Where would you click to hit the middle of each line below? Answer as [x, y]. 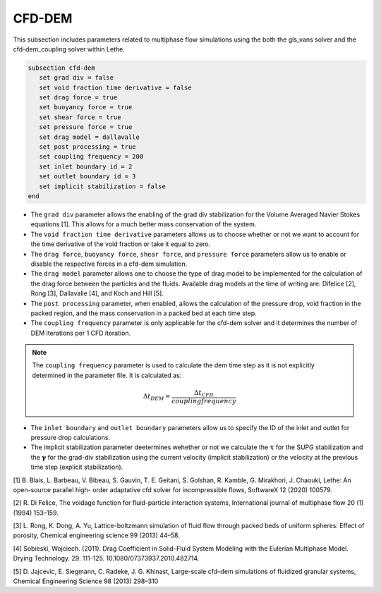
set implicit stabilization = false [102, 186]
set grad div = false [77, 78]
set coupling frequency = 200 [91, 157]
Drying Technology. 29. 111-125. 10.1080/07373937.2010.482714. [106, 558]
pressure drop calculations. [71, 437]
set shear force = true [80, 117]
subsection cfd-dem [61, 68]
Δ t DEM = [157, 397]
